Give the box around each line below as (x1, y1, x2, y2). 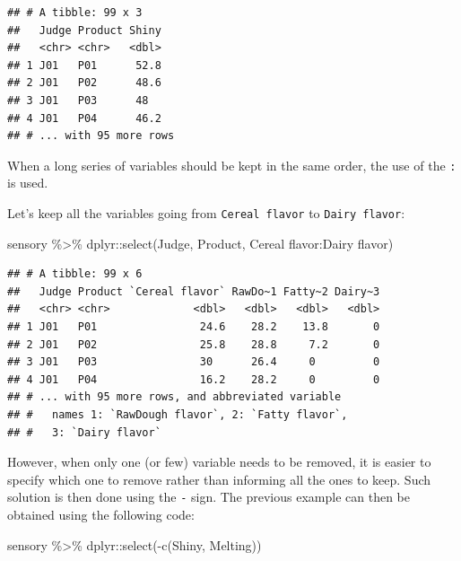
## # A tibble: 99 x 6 (7, 267, 143, 281)
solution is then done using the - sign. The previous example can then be (7, 487, 410, 506)
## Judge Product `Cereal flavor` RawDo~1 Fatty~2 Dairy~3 (7, 285, 380, 298)
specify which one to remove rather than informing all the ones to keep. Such (7, 469, 431, 488)
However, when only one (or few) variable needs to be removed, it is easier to (7, 452, 431, 471)
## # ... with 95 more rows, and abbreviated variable (7, 390, 342, 404)
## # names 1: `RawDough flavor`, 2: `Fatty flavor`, (7, 408, 348, 421)
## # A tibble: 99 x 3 (7, 6, 143, 19)
